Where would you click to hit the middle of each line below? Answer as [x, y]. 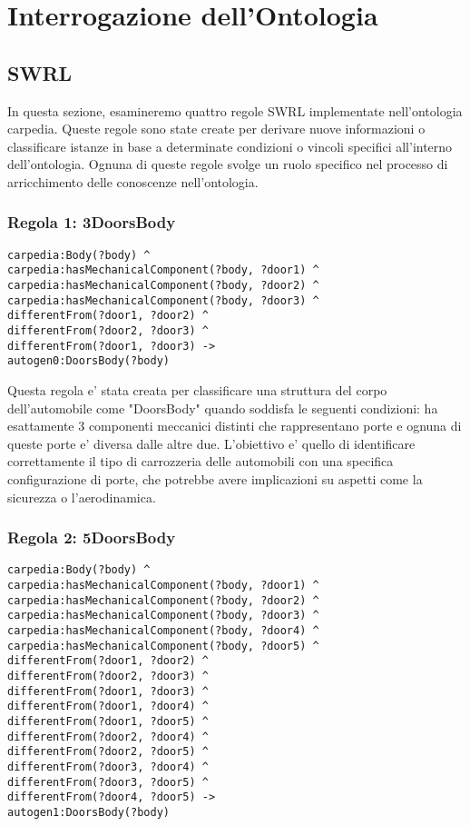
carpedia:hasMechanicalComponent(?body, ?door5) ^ [163, 646]
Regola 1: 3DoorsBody [92, 222]
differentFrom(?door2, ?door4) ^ [108, 736]
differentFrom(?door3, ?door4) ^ [108, 766]
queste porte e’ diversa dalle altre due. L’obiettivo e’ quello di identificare [211, 443]
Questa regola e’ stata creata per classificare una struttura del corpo [197, 390]
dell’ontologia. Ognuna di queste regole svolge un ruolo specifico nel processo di [228, 164]
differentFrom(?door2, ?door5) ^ [108, 752]
